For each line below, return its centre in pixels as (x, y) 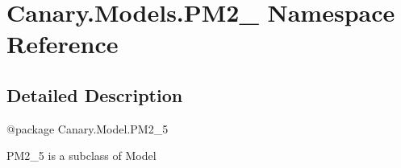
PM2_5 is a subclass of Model (81, 156)
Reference (63, 44)
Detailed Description (95, 94)
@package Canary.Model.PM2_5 (88, 128)
